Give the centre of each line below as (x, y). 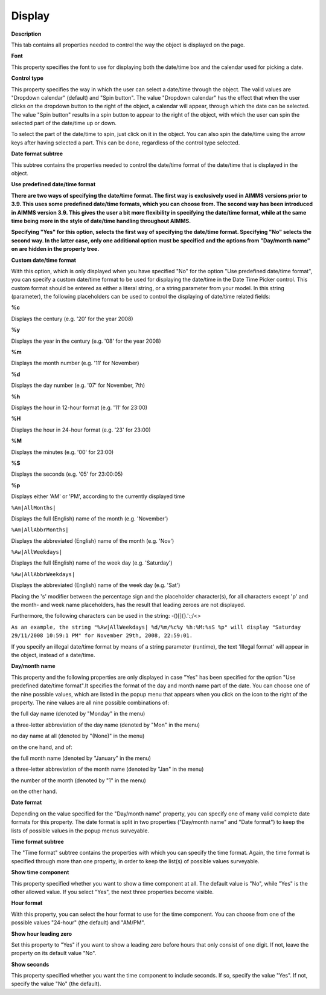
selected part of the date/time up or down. (64, 123)
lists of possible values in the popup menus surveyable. (80, 831)
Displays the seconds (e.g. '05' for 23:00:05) (67, 474)
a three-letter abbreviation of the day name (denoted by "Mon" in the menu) (106, 725)
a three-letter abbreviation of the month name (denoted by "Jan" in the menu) (107, 769)
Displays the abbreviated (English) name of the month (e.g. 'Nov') (93, 540)
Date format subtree (37, 154)
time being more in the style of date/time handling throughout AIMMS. (101, 221)
